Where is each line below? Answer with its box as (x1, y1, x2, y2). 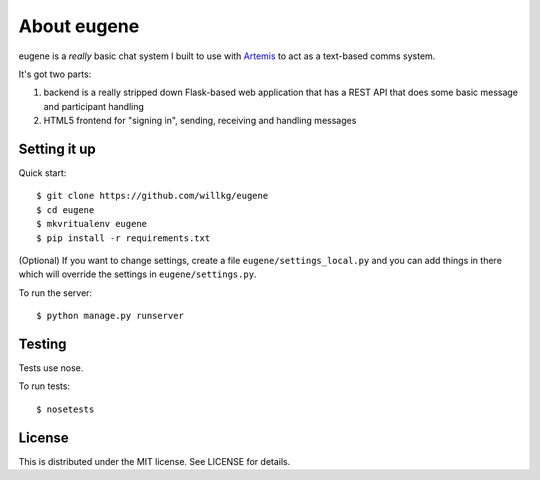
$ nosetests (36, 403, 95, 415)
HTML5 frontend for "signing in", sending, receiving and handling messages (43, 115, 357, 127)
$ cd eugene (36, 204, 95, 215)
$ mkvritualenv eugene (36, 218, 148, 230)
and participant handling (43, 100, 145, 112)
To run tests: (18, 380, 70, 392)
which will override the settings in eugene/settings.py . (18, 268, 257, 280)
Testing (18, 335, 67, 352)
